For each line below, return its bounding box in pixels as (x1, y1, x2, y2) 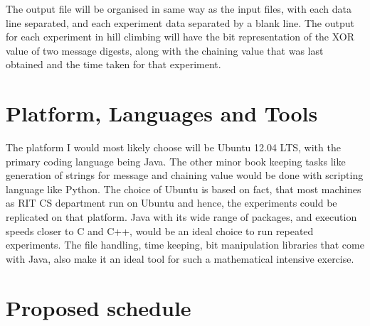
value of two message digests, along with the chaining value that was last (6, 43, 324, 58)
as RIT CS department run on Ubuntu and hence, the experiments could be (6, 195, 337, 210)
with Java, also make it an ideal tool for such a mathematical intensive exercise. (6, 251, 354, 266)
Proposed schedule (6, 293, 191, 322)
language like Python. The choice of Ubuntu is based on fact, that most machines (6, 181, 361, 196)
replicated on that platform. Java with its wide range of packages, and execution (6, 210, 357, 224)
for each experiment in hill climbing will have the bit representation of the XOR (6, 29, 355, 44)
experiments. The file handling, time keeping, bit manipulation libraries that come (6, 237, 364, 252)
